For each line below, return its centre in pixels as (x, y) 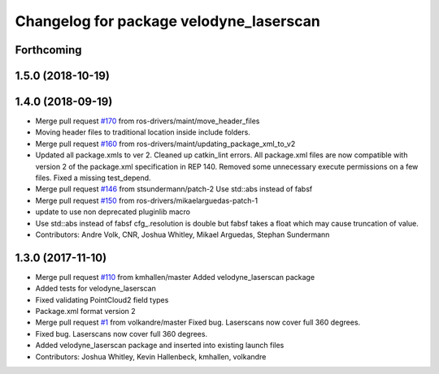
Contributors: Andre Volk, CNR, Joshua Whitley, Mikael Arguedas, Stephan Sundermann (183, 234)
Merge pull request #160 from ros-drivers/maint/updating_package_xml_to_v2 (165, 144)
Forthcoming (48, 50)
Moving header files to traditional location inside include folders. (143, 132)
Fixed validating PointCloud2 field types (102, 299)
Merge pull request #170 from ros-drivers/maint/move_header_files (148, 121)
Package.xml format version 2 (85, 312)
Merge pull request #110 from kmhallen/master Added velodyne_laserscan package (175, 277)
